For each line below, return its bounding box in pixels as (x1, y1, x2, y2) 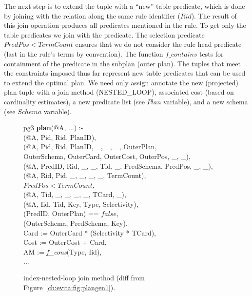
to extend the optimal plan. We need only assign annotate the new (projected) (4, 77, 238, 87)
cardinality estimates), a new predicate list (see (4, 96, 145, 106)
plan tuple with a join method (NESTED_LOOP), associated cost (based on (4, 87, 234, 97)
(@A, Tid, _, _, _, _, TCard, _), (23, 189, 126, 199)
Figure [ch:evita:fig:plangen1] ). (23, 282, 116, 292)
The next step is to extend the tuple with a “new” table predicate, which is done (4, 1, 245, 11)
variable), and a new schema (163, 96, 248, 106)
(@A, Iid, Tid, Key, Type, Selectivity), (23, 198, 138, 209)
